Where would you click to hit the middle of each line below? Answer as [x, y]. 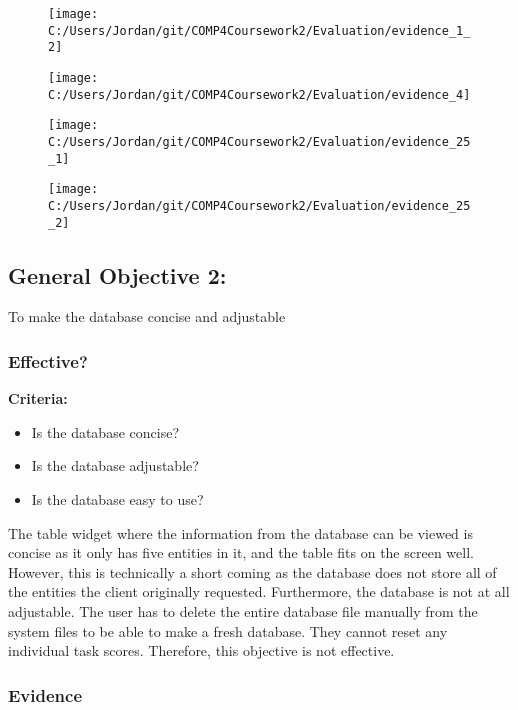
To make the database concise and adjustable [147, 316]
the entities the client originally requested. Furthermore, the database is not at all [259, 591]
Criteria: [38, 398]
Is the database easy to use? [117, 499]
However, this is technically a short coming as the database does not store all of [252, 571]
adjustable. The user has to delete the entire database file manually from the [243, 610]
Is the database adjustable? [115, 465]
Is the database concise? [105, 431]
